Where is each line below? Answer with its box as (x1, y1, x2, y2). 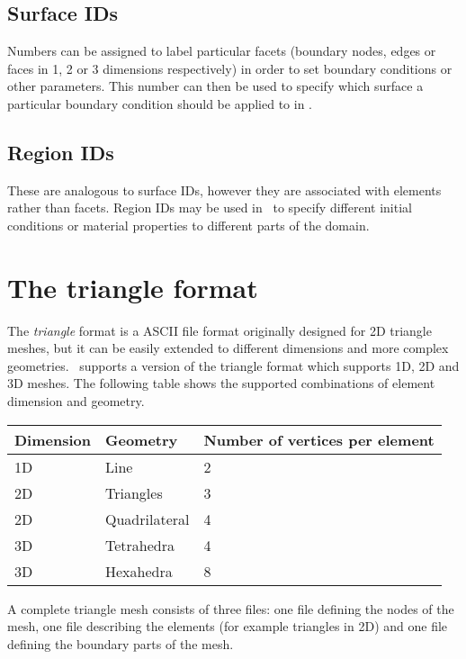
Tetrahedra (105, 534, 175, 555)
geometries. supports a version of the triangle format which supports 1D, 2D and (7, 356, 460, 375)
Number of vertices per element (203, 429, 435, 450)
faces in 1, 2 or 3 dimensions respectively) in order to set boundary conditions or (7, 59, 453, 77)
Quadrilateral (105, 508, 190, 529)
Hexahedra (105, 560, 173, 582)
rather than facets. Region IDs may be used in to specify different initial (7, 198, 412, 217)
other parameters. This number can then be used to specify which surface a (7, 77, 424, 95)
